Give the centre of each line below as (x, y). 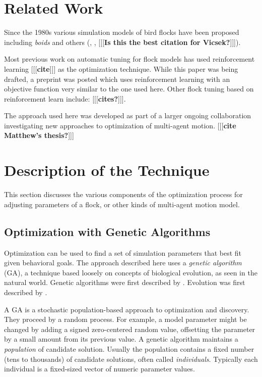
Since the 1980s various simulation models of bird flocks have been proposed (122, 32)
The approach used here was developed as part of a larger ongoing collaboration (128, 115)
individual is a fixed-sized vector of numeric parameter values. (100, 369)
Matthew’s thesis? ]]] (39, 135)
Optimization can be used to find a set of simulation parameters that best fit (123, 252)
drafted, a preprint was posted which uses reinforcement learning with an (117, 79)
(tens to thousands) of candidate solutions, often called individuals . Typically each (131, 359)
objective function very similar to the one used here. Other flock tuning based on (129, 89)
